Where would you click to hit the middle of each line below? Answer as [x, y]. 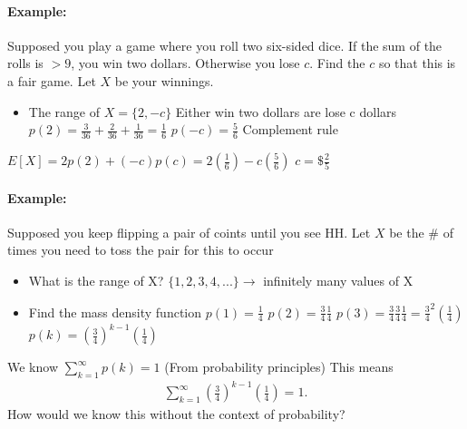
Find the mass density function [115, 312]
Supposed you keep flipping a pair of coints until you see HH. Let [189, 232]
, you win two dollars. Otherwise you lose [185, 63]
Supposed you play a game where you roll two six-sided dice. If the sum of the [225, 45]
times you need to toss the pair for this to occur [141, 250]
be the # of [421, 232]
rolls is [25, 63]
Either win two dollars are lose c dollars [286, 111]
